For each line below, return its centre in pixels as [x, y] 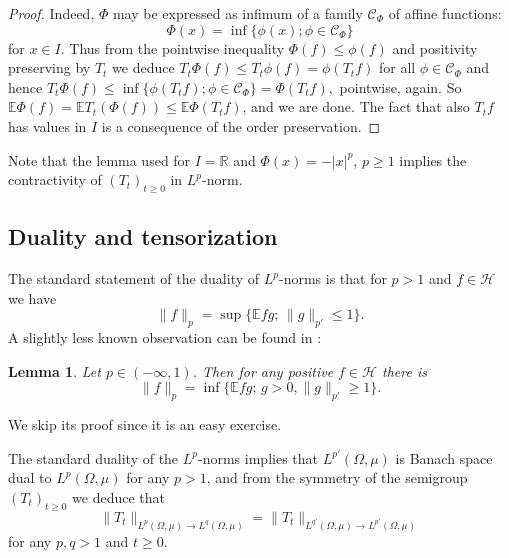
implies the [433, 159]
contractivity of [55, 179]
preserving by [49, 67]
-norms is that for [332, 278]
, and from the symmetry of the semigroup [337, 477]
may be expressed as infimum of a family [237, 13]
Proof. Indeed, [51, 13]
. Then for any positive [263, 370]
